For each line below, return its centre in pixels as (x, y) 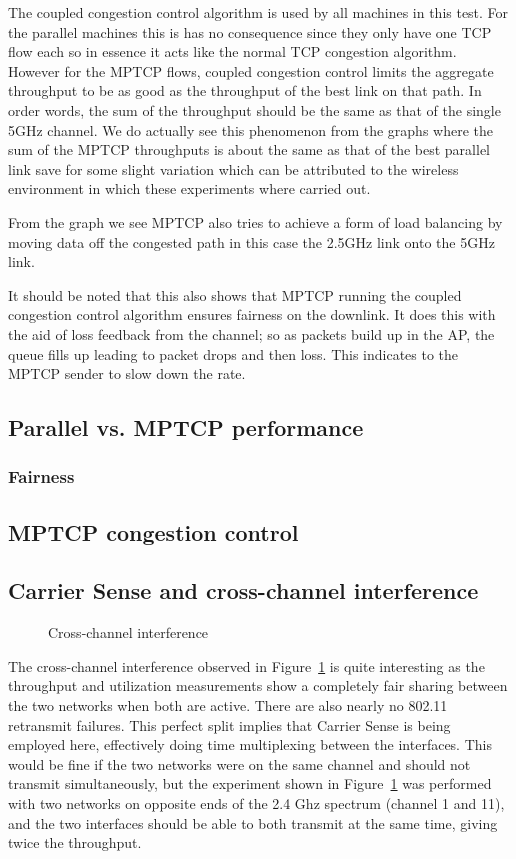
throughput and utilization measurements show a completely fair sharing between (258, 685)
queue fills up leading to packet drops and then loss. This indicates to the (233, 353)
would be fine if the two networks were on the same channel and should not (239, 763)
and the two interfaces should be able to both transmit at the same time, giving (253, 822)
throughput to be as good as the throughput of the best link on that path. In (245, 90)
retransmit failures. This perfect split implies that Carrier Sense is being (229, 724)
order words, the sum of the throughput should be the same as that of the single (254, 109)
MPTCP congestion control (153, 531)
